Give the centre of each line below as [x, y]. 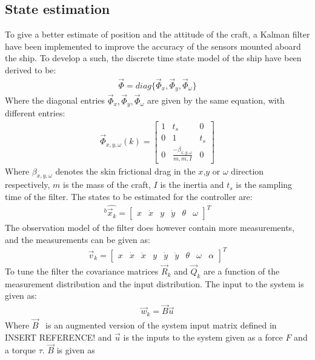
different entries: [35, 112]
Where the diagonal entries [55, 100]
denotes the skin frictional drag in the [125, 171]
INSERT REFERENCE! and [58, 337]
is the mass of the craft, [107, 185]
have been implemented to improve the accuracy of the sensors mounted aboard [153, 46]
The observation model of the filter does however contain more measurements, [150, 228]
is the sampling [264, 185]
